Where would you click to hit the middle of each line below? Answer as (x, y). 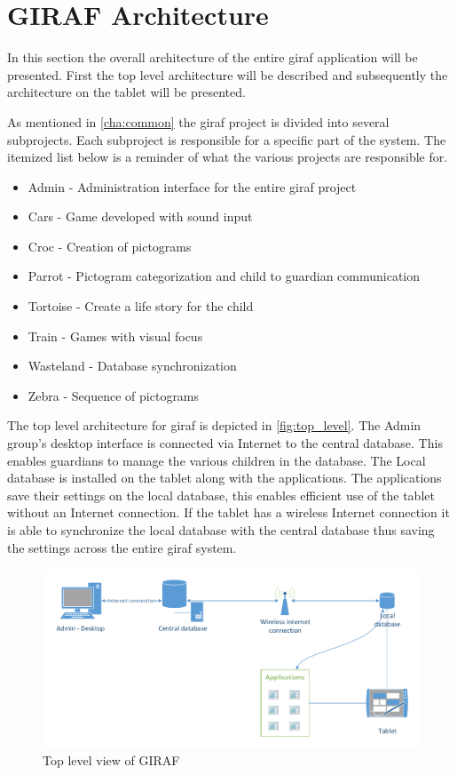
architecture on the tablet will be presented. (126, 92)
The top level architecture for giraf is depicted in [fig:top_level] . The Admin (214, 425)
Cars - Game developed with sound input (140, 216)
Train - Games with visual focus (115, 336)
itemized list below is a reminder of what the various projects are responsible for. (228, 157)
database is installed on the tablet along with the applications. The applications (225, 478)
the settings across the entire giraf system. (122, 547)
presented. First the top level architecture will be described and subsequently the (228, 74)
